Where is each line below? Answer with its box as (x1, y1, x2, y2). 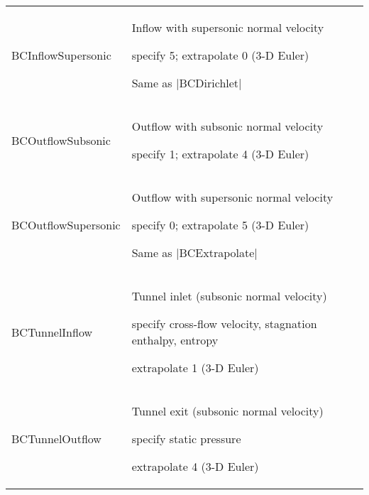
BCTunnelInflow (11, 323, 93, 340)
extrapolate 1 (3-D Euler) (131, 359, 259, 376)
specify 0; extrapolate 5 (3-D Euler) (131, 217, 309, 233)
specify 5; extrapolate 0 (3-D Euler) (131, 47, 309, 63)
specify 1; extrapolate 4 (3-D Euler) (131, 146, 309, 162)
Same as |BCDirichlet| (131, 75, 242, 91)
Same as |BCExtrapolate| (131, 244, 258, 261)
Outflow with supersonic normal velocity (131, 189, 334, 205)
